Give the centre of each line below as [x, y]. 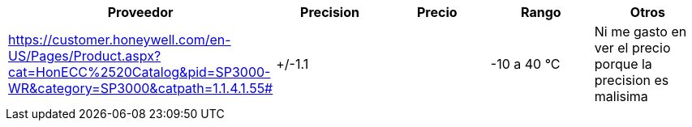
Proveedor [140, 12]
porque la [623, 64]
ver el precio [632, 48]
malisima [621, 96]
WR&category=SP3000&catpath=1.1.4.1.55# [141, 88]
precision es [632, 80]
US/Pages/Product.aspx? [85, 56]
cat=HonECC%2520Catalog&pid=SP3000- [140, 72]
